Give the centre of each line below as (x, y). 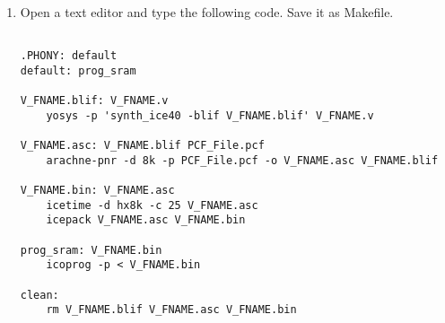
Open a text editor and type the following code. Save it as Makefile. (207, 12)
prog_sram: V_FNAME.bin (91, 250)
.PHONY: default (69, 56)
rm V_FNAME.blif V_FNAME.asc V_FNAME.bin (171, 310)
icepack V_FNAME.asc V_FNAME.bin (146, 220)
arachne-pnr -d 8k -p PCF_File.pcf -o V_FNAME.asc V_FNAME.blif (242, 160)
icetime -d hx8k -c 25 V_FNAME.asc (152, 205)
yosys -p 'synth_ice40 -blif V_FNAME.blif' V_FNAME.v (210, 115)
